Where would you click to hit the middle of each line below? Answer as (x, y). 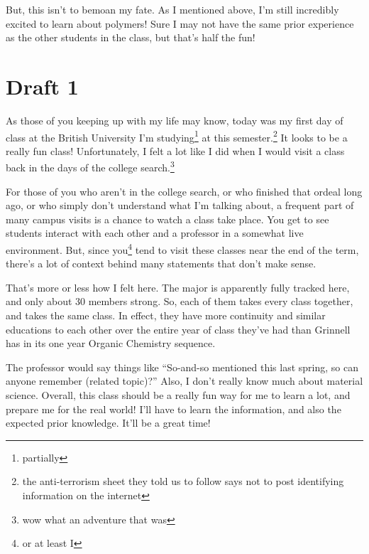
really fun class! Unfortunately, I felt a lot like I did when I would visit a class (175, 150)
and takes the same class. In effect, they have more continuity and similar (166, 315)
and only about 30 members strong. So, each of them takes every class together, (180, 301)
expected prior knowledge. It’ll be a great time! (108, 423)
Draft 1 (42, 86)
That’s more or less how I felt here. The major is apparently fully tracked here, (178, 287)
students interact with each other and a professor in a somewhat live (155, 233)
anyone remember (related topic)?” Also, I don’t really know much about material (184, 381)
